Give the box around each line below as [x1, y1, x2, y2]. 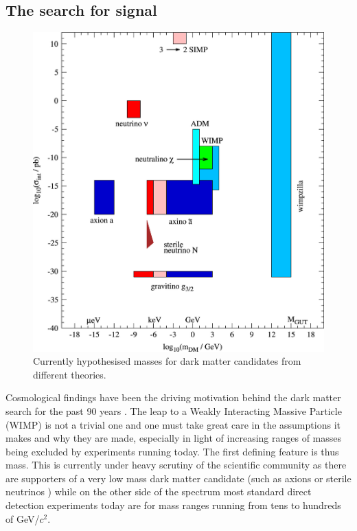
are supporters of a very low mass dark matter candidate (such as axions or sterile [5, 471, 352, 485]
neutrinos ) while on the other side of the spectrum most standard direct [5, 484, 312, 499]
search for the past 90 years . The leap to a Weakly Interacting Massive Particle [5, 403, 342, 418]
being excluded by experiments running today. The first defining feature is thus [5, 444, 339, 458]
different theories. [33, 367, 106, 381]
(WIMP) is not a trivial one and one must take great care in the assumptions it [5, 417, 341, 431]
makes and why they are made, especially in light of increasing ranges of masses [5, 431, 342, 445]
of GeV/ [5, 511, 40, 526]
